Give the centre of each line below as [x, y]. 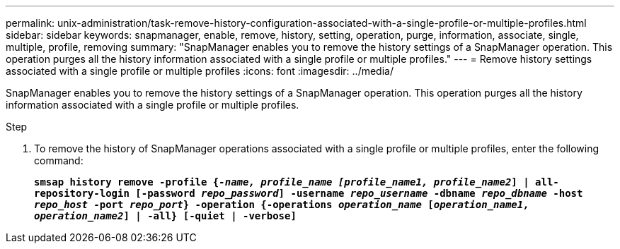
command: [59, 160]
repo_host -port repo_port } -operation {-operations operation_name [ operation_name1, [282, 205]
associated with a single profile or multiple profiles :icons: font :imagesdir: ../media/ [200, 71]
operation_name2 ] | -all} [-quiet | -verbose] [165, 216]
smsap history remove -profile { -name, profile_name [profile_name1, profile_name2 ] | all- [297, 182]
